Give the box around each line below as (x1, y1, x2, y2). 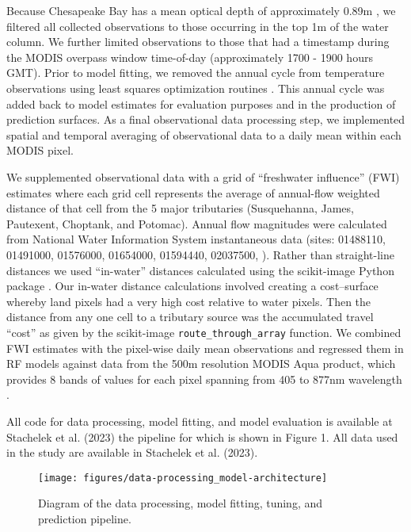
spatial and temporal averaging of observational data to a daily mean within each (6, 126, 401, 143)
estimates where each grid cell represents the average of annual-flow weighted (6, 184, 380, 201)
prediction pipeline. (38, 510, 131, 526)
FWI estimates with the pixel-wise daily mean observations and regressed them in (6, 339, 404, 356)
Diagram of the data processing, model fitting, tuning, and (38, 495, 323, 511)
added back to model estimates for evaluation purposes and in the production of (6, 95, 396, 112)
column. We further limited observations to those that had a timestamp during (6, 33, 390, 50)
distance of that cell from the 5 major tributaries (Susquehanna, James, (6, 200, 354, 216)
